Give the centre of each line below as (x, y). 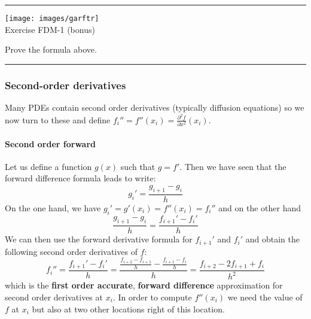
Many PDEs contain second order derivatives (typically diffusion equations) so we (155, 107)
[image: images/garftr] (52, 19)
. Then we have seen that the (233, 166)
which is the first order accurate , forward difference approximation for (144, 285)
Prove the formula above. (51, 49)
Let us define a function (48, 166)
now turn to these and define (58, 119)
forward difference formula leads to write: (80, 178)
